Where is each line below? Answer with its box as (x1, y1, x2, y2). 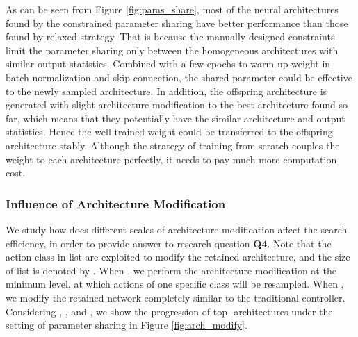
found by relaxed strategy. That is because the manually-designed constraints (6, 29, 335, 44)
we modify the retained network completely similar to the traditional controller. (6, 290, 345, 304)
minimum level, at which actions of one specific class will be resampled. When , (6, 277, 344, 291)
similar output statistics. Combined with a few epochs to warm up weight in (6, 56, 331, 71)
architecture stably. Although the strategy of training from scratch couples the (6, 138, 340, 152)
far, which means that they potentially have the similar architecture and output (6, 110, 345, 125)
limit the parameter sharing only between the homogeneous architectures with (6, 42, 339, 57)
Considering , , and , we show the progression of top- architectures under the (6, 304, 333, 318)
